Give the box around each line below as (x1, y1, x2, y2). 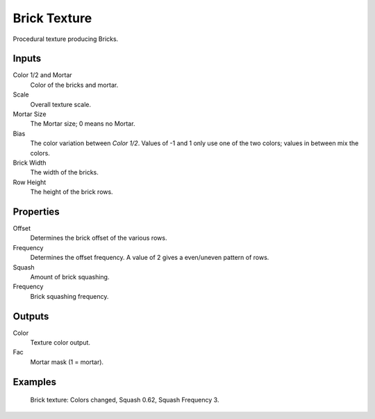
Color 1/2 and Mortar (12, 71, 72, 79)
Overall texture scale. (30, 100, 92, 108)
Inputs (12, 53, 42, 65)
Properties (12, 206, 60, 217)
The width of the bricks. (30, 168, 99, 176)
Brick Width (12, 158, 47, 167)
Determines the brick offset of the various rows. (30, 233, 167, 243)
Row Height (12, 178, 47, 186)
